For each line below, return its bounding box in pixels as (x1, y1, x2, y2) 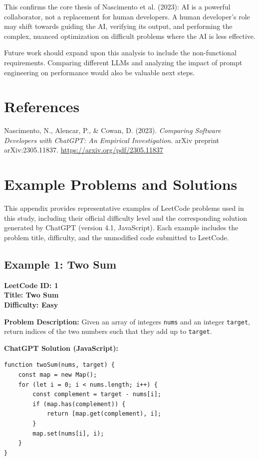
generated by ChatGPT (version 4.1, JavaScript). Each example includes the (4, 222, 239, 233)
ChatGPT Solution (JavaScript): (4, 342, 118, 353)
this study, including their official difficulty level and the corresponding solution (4, 212, 247, 223)
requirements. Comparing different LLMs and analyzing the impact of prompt (4, 57, 243, 67)
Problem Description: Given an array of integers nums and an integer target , (4, 316, 250, 326)
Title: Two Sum (4, 290, 59, 300)
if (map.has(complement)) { (32, 400, 126, 408)
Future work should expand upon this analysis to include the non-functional (4, 47, 237, 58)
